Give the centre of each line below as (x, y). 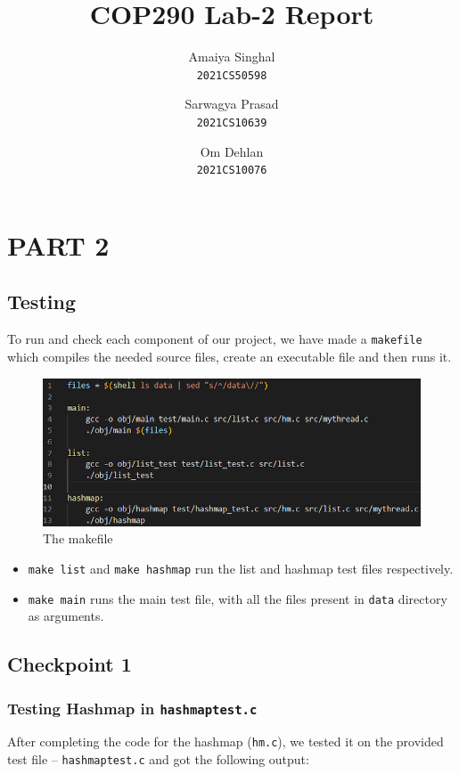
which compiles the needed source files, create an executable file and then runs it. (229, 356)
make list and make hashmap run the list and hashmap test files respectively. (241, 568)
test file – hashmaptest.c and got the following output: (158, 759)
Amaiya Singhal (232, 57)
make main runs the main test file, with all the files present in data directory (238, 598)
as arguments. (66, 616)
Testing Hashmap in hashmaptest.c (132, 708)
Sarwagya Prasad (232, 104)
